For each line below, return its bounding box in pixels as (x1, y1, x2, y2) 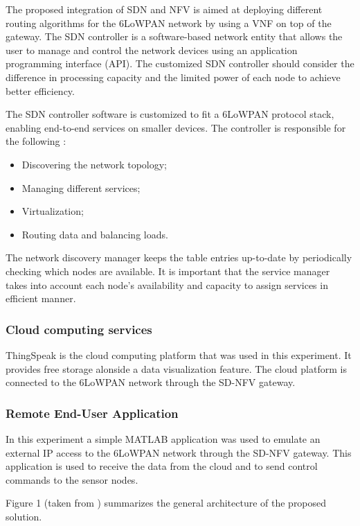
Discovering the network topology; (21, 157, 167, 171)
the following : (6, 134, 66, 148)
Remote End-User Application (6, 404, 179, 421)
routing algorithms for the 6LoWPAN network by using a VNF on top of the (6, 15, 332, 30)
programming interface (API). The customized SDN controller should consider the (6, 56, 354, 71)
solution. (6, 509, 42, 523)
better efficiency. (6, 83, 75, 98)
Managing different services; (21, 180, 141, 195)
